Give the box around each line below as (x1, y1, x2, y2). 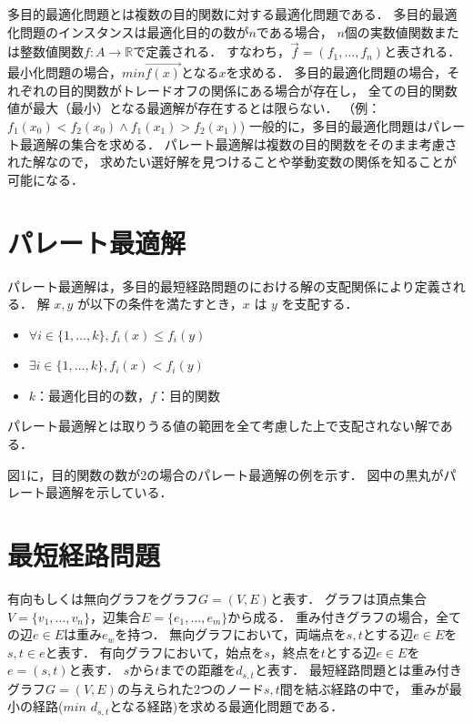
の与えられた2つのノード (116, 678, 264, 698)
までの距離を (159, 660, 236, 679)
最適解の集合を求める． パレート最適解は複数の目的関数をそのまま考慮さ (19, 134, 458, 153)
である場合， (256, 22, 333, 41)
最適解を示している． (45, 483, 173, 502)
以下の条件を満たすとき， (90, 294, 243, 313)
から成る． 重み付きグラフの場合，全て (227, 607, 461, 626)
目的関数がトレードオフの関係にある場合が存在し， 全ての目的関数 (57, 80, 458, 99)
